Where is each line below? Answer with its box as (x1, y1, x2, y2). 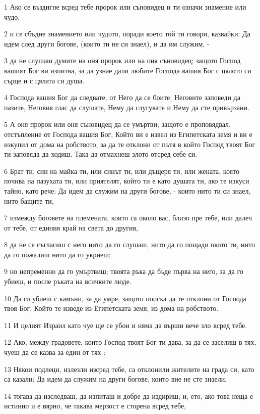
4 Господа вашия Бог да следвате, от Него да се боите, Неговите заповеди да (4, 92, 240, 103)
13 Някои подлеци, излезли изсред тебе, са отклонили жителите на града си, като (4, 363, 254, 374)
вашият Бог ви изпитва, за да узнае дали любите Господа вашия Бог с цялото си (4, 65, 251, 75)
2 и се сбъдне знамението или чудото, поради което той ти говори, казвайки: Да (4, 28, 250, 39)
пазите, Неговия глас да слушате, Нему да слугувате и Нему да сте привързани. (4, 102, 249, 112)
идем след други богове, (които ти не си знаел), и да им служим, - (4, 38, 210, 49)
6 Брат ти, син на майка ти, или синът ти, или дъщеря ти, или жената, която (4, 165, 240, 176)
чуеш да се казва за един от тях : (4, 347, 106, 357)
